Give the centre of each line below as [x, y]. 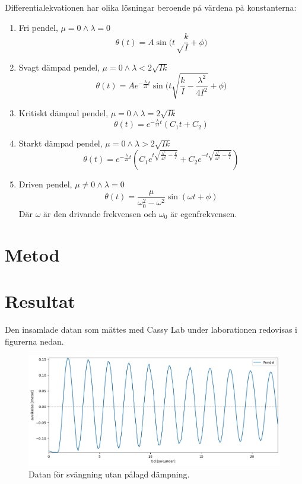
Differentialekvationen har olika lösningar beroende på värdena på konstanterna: [151, 7]
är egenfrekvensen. [204, 213]
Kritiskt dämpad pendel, [63, 112]
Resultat [40, 300]
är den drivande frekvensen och [100, 213]
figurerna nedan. [34, 341]
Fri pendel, [38, 27]
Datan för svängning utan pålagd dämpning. [109, 474]
